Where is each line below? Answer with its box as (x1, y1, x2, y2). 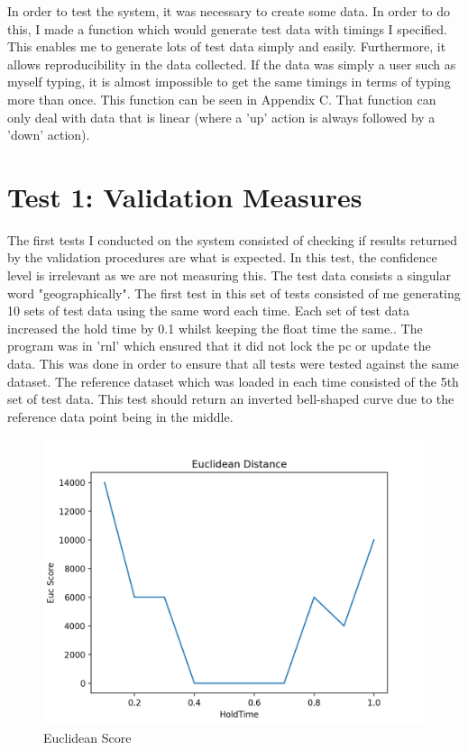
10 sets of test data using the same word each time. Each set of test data (7, 301, 409, 320)
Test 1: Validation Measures (7, 178, 362, 215)
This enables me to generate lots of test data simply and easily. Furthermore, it (7, 37, 446, 56)
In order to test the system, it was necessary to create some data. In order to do (7, 2, 451, 20)
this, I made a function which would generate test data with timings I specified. (7, 19, 447, 38)
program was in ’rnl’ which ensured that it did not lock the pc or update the (7, 336, 431, 355)
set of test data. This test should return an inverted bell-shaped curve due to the (7, 389, 454, 408)
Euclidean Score (43, 728, 132, 746)
